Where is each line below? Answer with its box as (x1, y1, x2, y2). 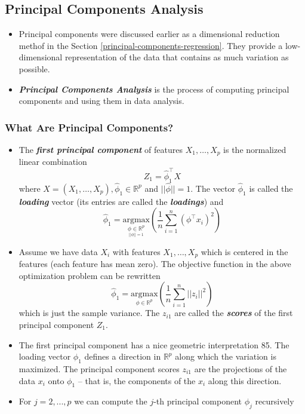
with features (112, 245, 161, 257)
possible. (19, 62, 50, 75)
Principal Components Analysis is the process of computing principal (19, 82, 289, 95)
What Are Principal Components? (5, 119, 174, 134)
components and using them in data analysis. (19, 94, 184, 107)
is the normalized (223, 143, 286, 155)
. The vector (190, 182, 236, 194)
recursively (255, 395, 294, 407)
